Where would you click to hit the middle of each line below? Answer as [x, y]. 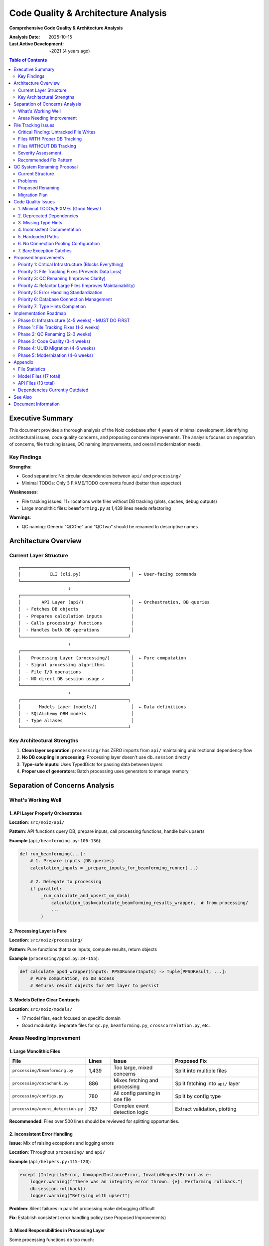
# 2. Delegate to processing [66, 882]
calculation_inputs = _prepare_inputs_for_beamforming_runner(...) [114, 868]
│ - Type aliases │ [76, 721]
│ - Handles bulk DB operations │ [76, 630]
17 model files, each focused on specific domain [71, 1018]
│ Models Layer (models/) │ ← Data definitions [102, 707]
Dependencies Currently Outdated [53, 390]
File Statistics [32, 369]
